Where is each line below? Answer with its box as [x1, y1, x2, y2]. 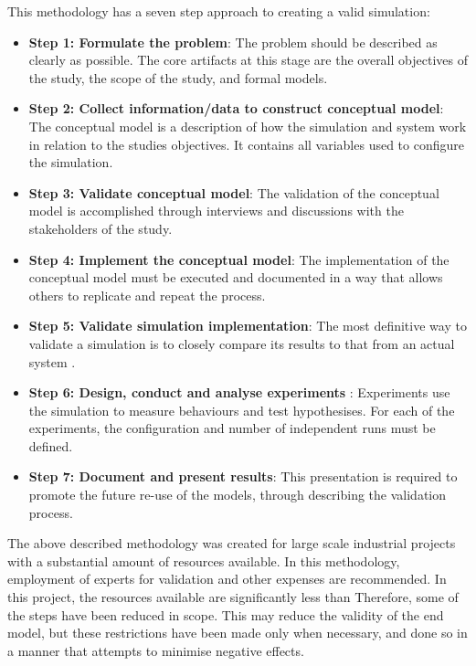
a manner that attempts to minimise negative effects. [7, 640, 304, 660]
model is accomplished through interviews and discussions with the [28, 201, 404, 220]
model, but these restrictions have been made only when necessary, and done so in [7, 623, 468, 642]
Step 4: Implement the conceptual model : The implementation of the [28, 249, 450, 269]
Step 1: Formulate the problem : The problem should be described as [28, 32, 438, 51]
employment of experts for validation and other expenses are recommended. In [7, 569, 447, 588]
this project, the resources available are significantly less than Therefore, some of [7, 587, 459, 607]
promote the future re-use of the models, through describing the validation [28, 485, 447, 504]
